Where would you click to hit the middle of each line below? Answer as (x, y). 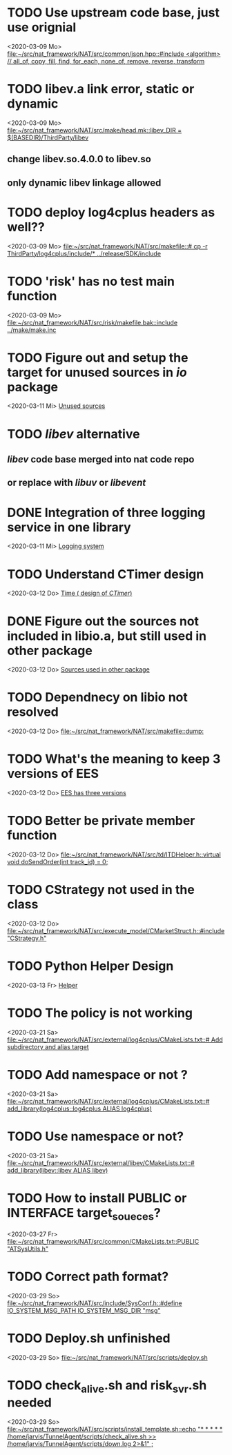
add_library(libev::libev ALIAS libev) (58, 1170)
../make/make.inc (32, 330)
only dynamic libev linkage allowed (84, 183)
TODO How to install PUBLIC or (97, 1198)
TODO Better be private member (101, 821)
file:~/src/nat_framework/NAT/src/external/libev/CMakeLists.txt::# (101, 1163)
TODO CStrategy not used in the (101, 890)
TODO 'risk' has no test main (91, 281)
